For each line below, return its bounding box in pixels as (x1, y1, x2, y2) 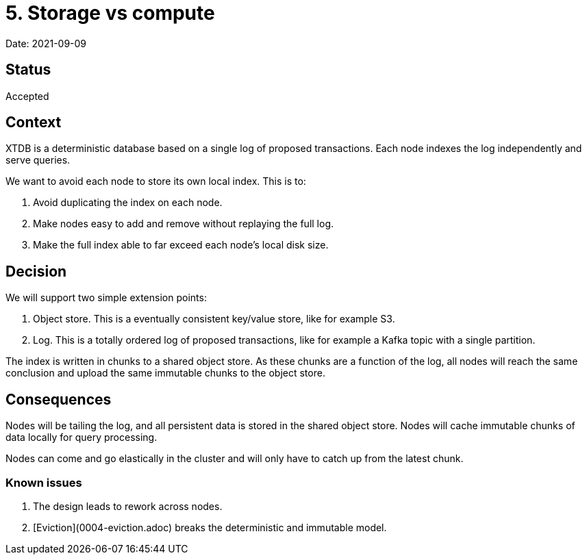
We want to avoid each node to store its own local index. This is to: (5, 175, 306, 188)
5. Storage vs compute (5, 1, 215, 25)
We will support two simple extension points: (5, 292, 207, 304)
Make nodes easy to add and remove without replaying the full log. (33, 218, 334, 230)
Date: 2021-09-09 (5, 37, 87, 49)
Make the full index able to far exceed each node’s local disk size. (33, 239, 329, 251)
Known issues (5, 475, 82, 489)
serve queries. (5, 154, 71, 166)
